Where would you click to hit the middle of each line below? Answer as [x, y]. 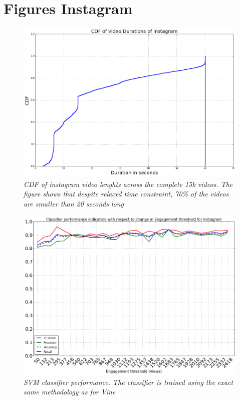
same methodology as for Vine [70, 392]
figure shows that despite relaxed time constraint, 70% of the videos [126, 194]
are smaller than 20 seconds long [74, 204]
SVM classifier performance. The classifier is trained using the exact [129, 382]
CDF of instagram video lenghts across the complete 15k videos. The [128, 184]
